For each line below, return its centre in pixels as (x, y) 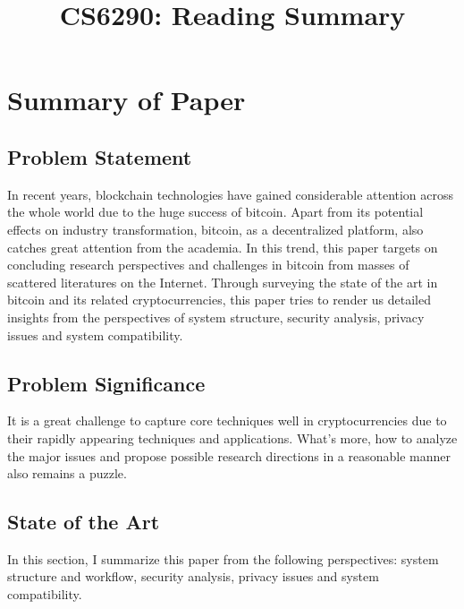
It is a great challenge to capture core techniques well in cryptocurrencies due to (227, 420)
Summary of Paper (127, 100)
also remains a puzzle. (67, 473)
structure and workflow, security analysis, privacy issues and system (193, 576)
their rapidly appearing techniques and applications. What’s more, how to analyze (232, 437)
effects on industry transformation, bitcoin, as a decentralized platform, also (215, 229)
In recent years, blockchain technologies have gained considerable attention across (231, 194)
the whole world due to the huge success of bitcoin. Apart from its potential (215, 212)
